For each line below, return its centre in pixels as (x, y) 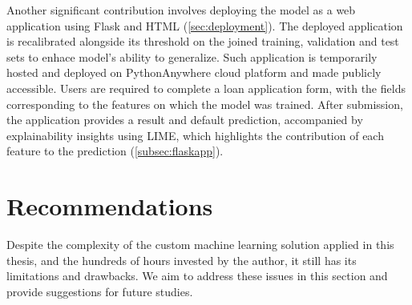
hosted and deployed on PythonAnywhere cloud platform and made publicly (194, 72)
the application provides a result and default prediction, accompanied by (185, 120)
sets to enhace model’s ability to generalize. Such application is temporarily (192, 56)
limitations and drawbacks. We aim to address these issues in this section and (197, 276)
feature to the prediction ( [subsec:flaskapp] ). (115, 151)
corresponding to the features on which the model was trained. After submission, (205, 104)
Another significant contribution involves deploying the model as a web (181, 10)
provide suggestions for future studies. (100, 291)
